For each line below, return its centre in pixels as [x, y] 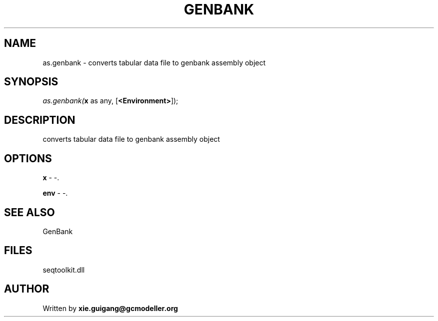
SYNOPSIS [31, 82]
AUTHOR [27, 289]
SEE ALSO [29, 212]
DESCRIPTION [40, 120]
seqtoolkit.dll [64, 270]
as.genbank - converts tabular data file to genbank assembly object [154, 62]
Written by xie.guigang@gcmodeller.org [110, 308]
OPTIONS [28, 158]
